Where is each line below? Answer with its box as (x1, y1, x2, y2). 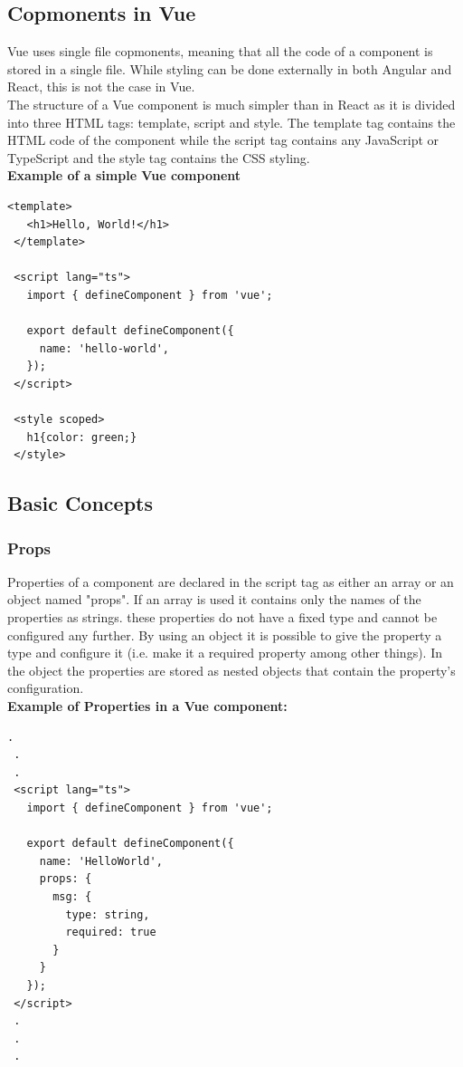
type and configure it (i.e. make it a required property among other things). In (7, 643, 443, 662)
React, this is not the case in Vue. (7, 77, 195, 96)
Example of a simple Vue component (7, 166, 241, 185)
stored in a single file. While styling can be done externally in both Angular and (7, 59, 452, 78)
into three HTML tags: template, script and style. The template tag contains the (7, 112, 456, 131)
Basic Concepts (7, 489, 154, 517)
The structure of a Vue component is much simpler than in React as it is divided (7, 94, 456, 113)
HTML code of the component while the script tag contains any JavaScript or (7, 130, 439, 149)
